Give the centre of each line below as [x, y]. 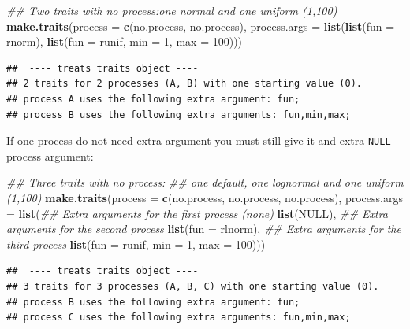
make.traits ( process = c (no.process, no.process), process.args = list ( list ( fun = [201, 26]
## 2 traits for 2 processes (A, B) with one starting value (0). [184, 84]
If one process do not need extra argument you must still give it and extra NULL [199, 140]
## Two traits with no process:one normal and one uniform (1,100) [172, 10]
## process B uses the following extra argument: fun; [153, 302]
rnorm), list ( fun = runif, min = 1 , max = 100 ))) [125, 41]
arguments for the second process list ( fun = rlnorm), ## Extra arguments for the [204, 229]
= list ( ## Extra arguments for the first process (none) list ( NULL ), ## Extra [198, 213]
